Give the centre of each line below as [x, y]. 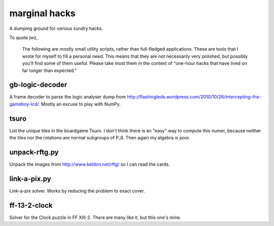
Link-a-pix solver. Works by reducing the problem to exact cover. [77, 191]
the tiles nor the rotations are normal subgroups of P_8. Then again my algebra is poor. [100, 138]
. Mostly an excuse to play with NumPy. [80, 104]
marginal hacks [42, 13]
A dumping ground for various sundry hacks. [56, 28]
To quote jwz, [24, 37]
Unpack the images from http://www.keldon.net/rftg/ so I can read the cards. [90, 164]
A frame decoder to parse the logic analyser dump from [68, 97]
